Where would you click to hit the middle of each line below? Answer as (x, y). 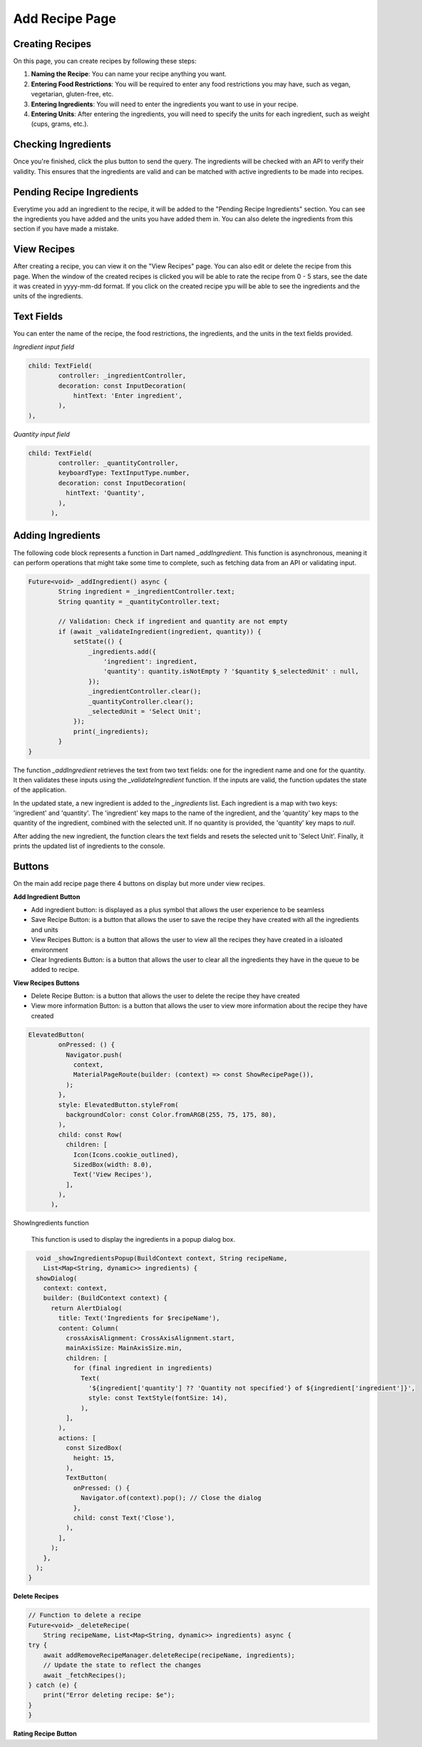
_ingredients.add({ (122, 652)
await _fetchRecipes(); (84, 1675)
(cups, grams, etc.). (60, 124)
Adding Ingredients (57, 536)
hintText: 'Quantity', (105, 493)
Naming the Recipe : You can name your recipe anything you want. (129, 74)
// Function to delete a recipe (85, 1615)
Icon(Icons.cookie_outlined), (126, 1155)
